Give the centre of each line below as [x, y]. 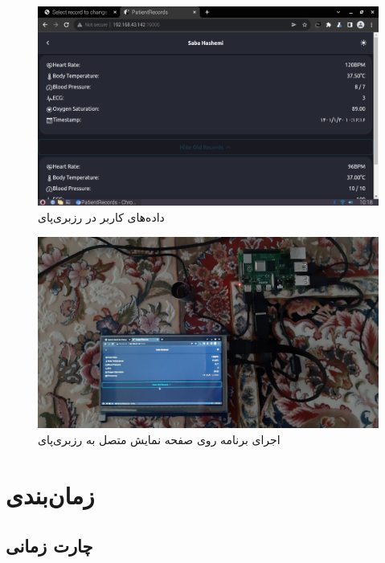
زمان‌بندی [50, 494]
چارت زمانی [49, 546]
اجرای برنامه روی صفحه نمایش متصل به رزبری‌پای [159, 439]
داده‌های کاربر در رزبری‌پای [101, 217]
